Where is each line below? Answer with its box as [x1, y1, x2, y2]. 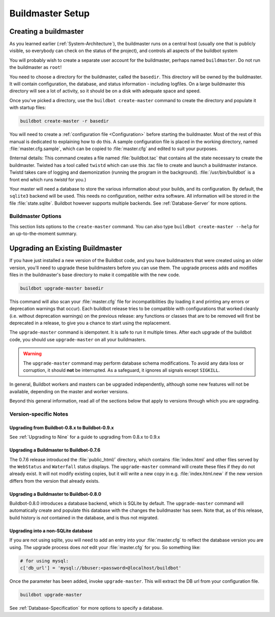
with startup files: [9, 105, 46, 111]
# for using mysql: [20, 558, 69, 564]
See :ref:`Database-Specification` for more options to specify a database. [9, 605, 164, 611]
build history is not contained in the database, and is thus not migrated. [9, 514, 159, 520]
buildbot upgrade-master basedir [20, 285, 104, 291]
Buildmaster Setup [9, 8, 90, 19]
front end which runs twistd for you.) [9, 176, 87, 182]
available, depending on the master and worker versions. [9, 388, 129, 394]
